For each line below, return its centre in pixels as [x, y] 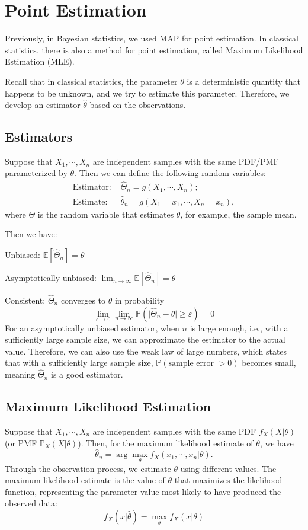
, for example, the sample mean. [238, 214]
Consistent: [25, 300]
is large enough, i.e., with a [239, 328]
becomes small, [269, 363]
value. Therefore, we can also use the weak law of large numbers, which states [146, 351]
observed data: [31, 503]
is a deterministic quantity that [243, 81]
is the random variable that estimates [106, 214]
